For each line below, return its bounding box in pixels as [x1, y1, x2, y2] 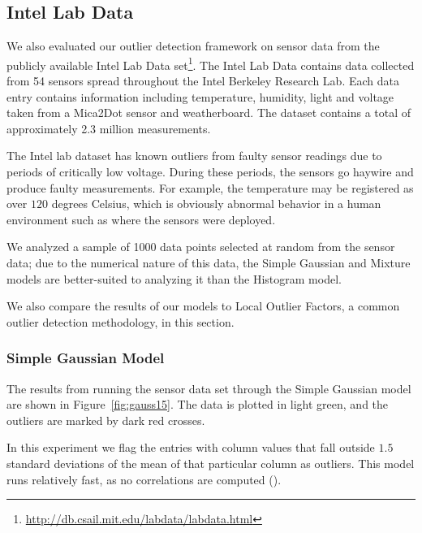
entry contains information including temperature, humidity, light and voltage [6, 88, 394, 105]
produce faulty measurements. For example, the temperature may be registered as [6, 179, 414, 196]
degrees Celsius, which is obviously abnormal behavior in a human [51, 195, 381, 212]
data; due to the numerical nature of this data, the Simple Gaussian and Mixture [6, 253, 411, 271]
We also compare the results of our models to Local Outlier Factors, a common [6, 297, 400, 314]
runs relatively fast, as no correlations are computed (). [6, 470, 282, 487]
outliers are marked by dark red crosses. [6, 411, 205, 428]
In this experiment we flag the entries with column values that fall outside [6, 439, 375, 456]
